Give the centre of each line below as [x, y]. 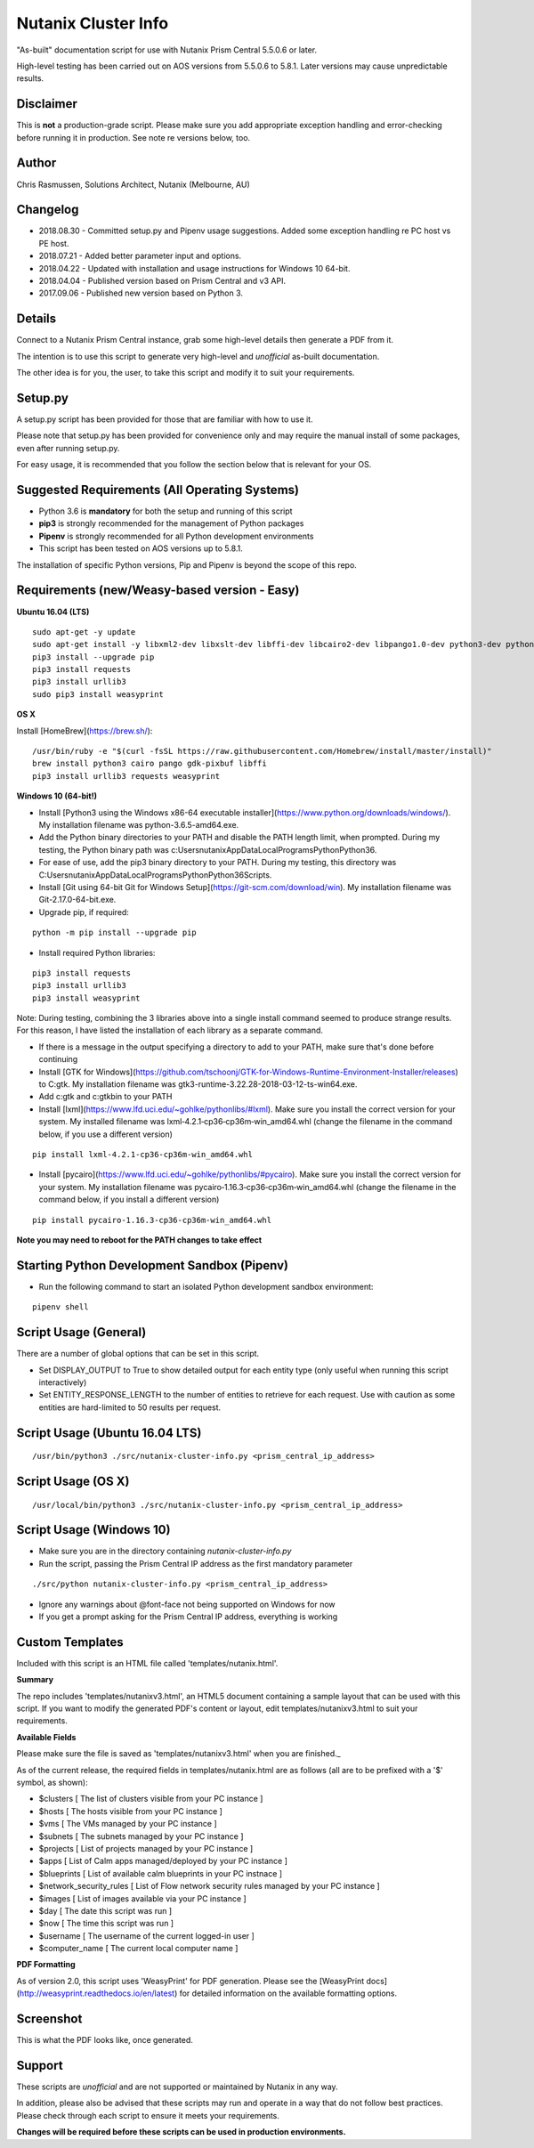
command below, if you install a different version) [129, 1200]
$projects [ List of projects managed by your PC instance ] [146, 1848]
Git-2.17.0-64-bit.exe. [77, 900]
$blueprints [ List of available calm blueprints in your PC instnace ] [161, 1873]
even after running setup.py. [68, 448]
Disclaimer [47, 104]
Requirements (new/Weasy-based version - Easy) [158, 591]
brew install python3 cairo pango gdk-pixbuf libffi [150, 764]
